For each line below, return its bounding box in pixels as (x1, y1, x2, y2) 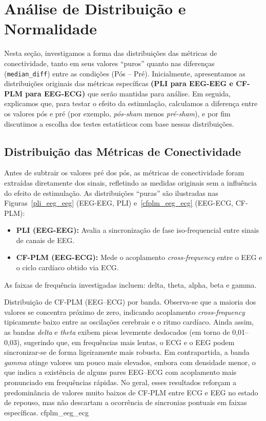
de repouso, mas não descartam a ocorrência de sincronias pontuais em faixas (4, 397, 247, 408)
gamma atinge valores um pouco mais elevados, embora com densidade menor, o (4, 356, 256, 367)
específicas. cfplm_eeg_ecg (4, 407, 89, 417)
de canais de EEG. (16, 234, 75, 245)
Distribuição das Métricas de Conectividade (4, 143, 241, 159)
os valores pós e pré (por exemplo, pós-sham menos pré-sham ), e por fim (4, 108, 231, 118)
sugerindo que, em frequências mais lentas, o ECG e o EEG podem (24, 336, 235, 347)
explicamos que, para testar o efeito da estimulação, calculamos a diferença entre (4, 98, 258, 109)
